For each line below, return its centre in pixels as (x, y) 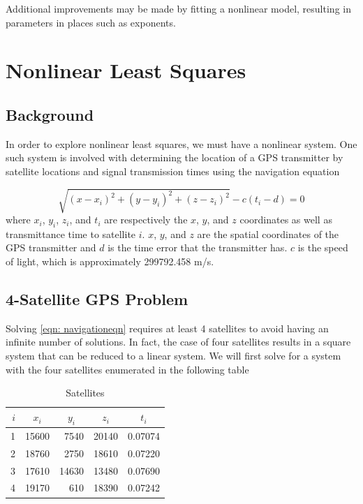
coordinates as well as (286, 220)
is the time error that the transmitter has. (198, 247)
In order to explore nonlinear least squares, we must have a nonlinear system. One (181, 143)
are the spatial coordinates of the (268, 234)
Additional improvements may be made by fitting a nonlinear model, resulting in (178, 8)
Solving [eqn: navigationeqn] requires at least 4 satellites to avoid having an (167, 328)
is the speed (323, 247)
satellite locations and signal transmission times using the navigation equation (173, 171)
